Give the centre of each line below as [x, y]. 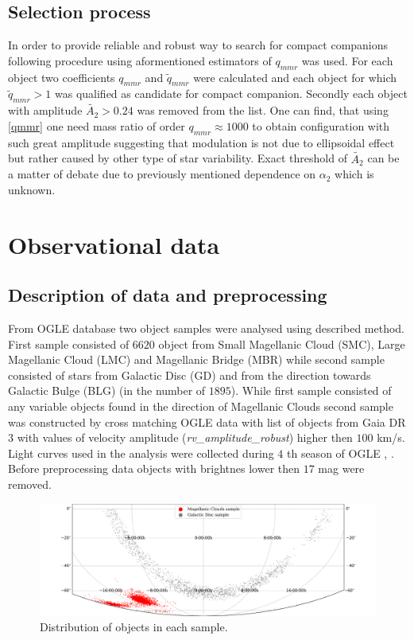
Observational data [114, 244]
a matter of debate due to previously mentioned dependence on [162, 174]
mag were [341, 468]
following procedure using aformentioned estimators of [140, 60]
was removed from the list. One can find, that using [263, 110]
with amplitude [45, 110]
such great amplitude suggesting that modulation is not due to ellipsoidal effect [201, 142]
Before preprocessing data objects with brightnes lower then [154, 468]
